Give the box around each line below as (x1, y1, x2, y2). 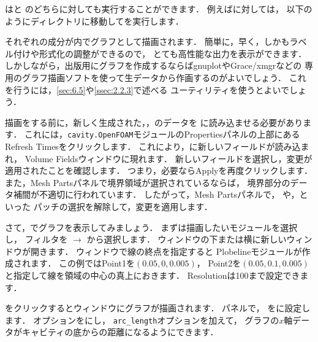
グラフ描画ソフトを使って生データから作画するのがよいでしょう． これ (21, 71, 306, 84)
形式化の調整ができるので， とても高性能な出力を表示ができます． (39, 47, 307, 60)
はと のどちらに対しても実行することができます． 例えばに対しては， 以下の (5, 2, 312, 15)
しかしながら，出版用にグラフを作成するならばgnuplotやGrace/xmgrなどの (5, 59, 302, 72)
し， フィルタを (5, 233, 68, 246)
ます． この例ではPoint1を (30, 257, 135, 270)
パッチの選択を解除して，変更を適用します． (33, 200, 213, 212)
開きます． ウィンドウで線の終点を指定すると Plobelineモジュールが (30, 244, 302, 257)
